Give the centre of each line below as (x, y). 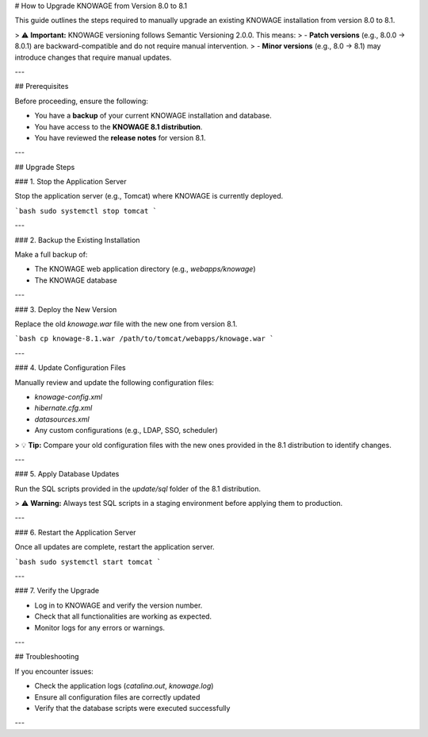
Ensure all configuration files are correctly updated (117, 697)
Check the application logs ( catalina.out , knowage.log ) (124, 686)
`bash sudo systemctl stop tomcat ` (86, 211)
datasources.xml (62, 419)
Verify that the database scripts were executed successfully (132, 708)
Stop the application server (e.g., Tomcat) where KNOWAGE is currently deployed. (149, 196)
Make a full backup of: (51, 255)
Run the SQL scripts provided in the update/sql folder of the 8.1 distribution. (138, 488)
